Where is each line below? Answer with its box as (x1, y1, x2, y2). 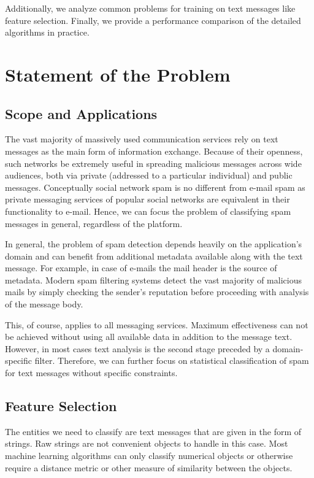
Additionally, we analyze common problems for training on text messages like (5, 2, 296, 14)
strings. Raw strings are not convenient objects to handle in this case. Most (5, 437, 288, 450)
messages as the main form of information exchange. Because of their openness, (5, 144, 303, 157)
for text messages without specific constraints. (5, 366, 178, 379)
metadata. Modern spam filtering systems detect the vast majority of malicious (5, 273, 302, 286)
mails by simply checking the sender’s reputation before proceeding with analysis (5, 285, 309, 298)
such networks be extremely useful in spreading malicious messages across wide (5, 156, 302, 169)
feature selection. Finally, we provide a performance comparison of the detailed (5, 13, 301, 26)
